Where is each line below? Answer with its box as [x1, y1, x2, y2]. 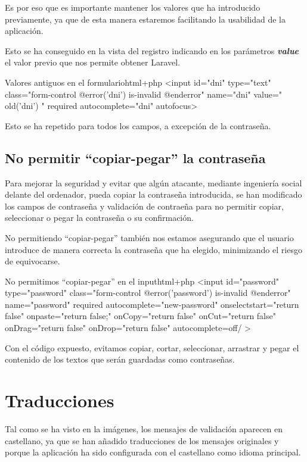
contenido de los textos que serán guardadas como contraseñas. [5, 353, 235, 366]
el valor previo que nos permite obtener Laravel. [5, 56, 181, 68]
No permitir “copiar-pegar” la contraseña [5, 148, 266, 167]
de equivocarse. [5, 255, 60, 267]
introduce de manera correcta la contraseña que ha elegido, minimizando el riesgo [5, 243, 302, 255]
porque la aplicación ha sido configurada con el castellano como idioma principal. [5, 446, 301, 458]
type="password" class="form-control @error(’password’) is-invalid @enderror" [5, 286, 291, 299]
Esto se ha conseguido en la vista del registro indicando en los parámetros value [5, 44, 299, 57]
